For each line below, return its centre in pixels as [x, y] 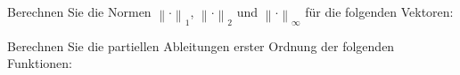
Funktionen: [40, 63]
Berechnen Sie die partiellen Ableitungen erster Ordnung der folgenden [201, 45]
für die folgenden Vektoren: [379, 11]
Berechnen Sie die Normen [79, 11]
